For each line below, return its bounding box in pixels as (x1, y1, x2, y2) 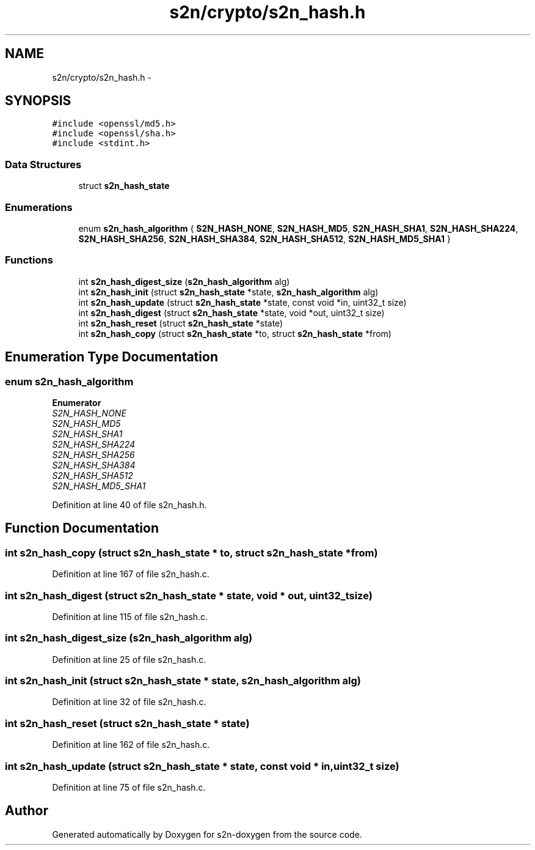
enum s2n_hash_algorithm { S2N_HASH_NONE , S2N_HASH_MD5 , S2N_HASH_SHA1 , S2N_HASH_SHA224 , (78, 223, 519, 234)
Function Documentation (5, 520, 159, 536)
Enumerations (5, 201, 73, 213)
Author (5, 803, 48, 819)
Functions (5, 254, 53, 267)
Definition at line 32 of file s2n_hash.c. (52, 697, 206, 708)
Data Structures (5, 158, 82, 171)
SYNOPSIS (5, 93, 71, 109)
